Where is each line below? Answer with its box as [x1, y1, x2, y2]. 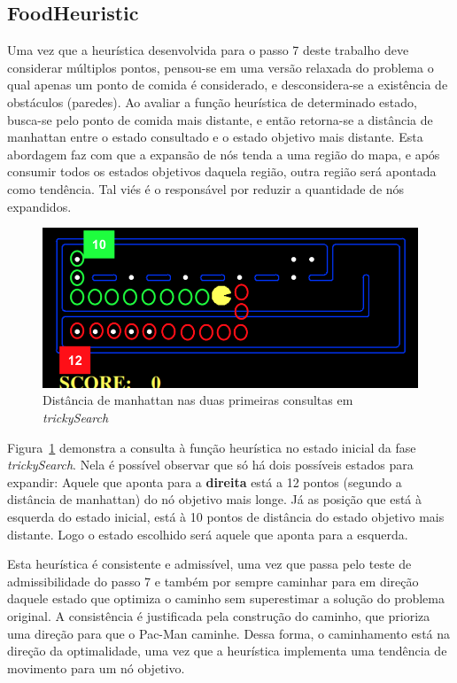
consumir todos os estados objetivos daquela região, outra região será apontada [7, 162, 437, 181]
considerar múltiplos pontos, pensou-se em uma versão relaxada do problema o [7, 58, 434, 76]
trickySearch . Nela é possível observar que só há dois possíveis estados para [7, 455, 414, 474]
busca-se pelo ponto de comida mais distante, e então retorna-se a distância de [7, 110, 433, 128]
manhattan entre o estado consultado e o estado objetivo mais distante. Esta [7, 128, 423, 146]
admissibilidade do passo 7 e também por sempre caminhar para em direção [7, 571, 419, 590]
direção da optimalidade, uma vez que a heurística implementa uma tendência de [7, 641, 447, 660]
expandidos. [7, 197, 72, 215]
